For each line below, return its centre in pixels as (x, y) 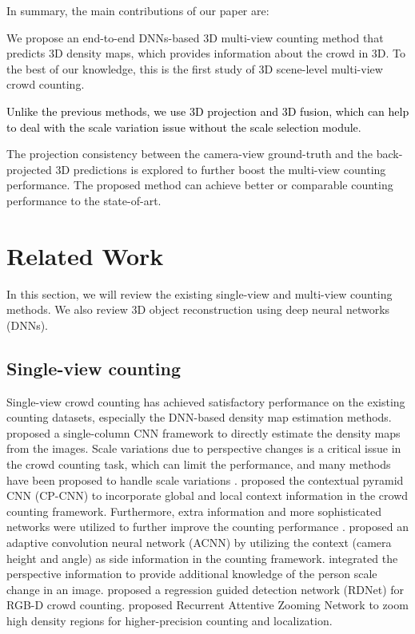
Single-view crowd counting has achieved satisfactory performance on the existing (206, 401)
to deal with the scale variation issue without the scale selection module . (184, 127)
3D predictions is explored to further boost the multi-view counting (221, 169)
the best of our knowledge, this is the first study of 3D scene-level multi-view (195, 68)
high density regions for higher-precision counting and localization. (170, 620)
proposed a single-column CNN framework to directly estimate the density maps (204, 432)
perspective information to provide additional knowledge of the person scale (192, 574)
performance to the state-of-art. (84, 200)
